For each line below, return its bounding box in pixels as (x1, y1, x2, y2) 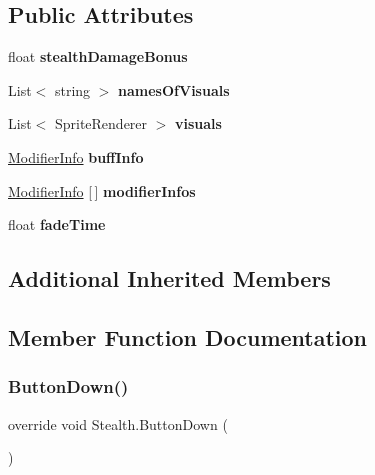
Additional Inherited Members (8, 263, 331, 294)
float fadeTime (8, 214, 106, 235)
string (54, 79, 91, 100)
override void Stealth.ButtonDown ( (8, 413, 228, 434)
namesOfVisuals (118, 79, 230, 100)
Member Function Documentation (8, 321, 368, 352)
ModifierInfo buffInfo (8, 146, 144, 167)
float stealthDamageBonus (8, 46, 188, 67)
